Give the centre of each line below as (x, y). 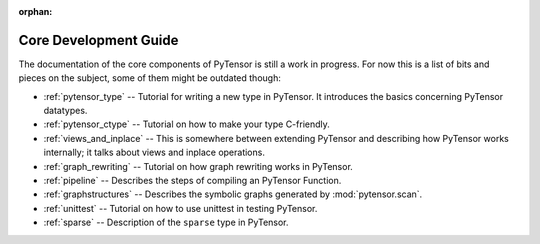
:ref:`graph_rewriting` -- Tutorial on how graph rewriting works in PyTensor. (198, 166)
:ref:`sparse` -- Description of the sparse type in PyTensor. (166, 222)
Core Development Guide (98, 40)
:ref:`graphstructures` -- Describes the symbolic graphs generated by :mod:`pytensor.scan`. (233, 194)
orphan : (35, 11)
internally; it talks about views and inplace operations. (154, 152)
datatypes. (65, 111)
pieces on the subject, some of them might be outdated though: (150, 78)
